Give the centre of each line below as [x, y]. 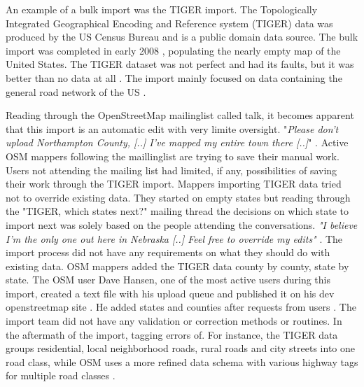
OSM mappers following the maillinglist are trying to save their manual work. [173, 156]
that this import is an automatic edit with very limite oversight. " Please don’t [172, 128]
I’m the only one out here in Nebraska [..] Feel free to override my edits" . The [174, 238]
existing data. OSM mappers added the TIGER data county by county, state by [177, 266]
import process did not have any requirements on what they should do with [168, 252]
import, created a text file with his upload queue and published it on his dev [170, 293]
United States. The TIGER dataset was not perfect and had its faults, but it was [180, 64]
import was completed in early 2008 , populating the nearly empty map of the [173, 50]
